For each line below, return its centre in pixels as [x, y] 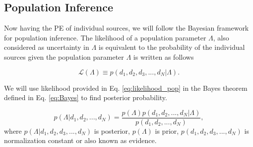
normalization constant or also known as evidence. [80, 140]
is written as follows [163, 56]
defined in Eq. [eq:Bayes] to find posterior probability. [86, 97]
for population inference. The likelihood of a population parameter [105, 37]
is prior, [167, 130]
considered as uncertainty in [47, 47]
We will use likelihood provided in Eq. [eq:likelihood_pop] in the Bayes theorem [126, 88]
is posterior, [112, 130]
